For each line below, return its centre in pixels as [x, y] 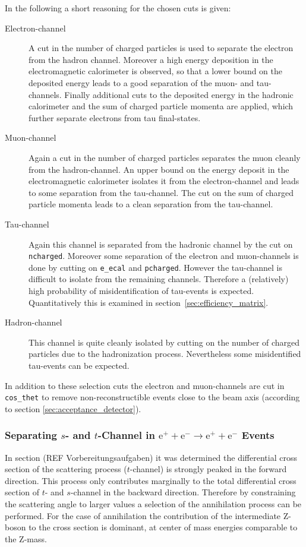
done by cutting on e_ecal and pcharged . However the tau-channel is [156, 267]
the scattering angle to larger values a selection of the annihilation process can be [153, 504]
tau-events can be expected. [79, 365]
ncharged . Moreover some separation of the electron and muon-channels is [164, 256]
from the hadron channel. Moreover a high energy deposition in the [151, 59]
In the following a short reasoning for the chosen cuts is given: [118, 8]
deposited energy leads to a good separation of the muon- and [141, 82]
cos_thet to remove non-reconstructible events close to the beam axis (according [152, 397]
